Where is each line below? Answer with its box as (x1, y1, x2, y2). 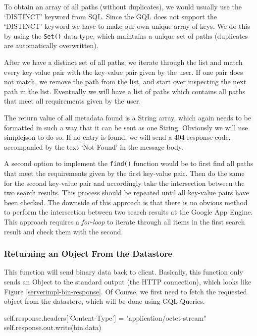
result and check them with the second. (4, 226, 123, 236)
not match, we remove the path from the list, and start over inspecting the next (4, 76, 247, 87)
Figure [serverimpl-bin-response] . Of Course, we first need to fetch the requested (4, 286, 247, 296)
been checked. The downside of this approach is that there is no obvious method (4, 197, 248, 207)
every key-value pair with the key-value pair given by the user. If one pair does (4, 66, 243, 77)
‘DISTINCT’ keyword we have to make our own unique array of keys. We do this (4, 21, 250, 31)
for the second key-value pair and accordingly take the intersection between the (4, 177, 245, 188)
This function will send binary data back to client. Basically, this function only (4, 267, 243, 277)
